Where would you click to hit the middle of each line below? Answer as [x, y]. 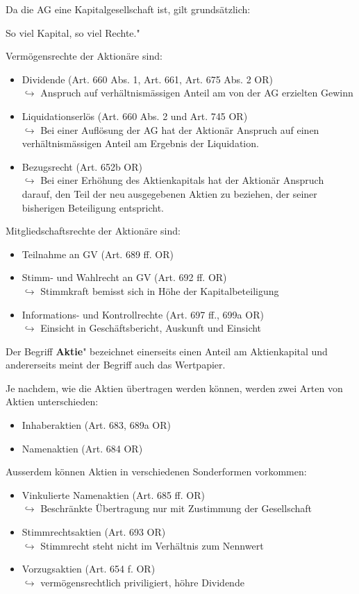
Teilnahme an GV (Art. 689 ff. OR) [98, 254]
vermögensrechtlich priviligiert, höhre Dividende [142, 582]
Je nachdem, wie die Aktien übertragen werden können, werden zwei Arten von [174, 388]
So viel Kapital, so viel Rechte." [73, 32]
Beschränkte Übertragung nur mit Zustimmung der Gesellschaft [176, 508]
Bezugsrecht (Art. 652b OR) [82, 166]
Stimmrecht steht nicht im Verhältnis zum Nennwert [152, 545]
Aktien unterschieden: [52, 401]
